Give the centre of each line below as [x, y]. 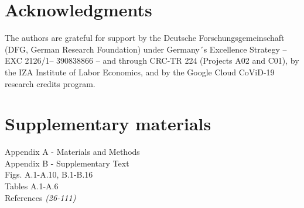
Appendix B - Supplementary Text [67, 163]
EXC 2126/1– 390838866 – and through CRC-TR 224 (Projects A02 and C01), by [152, 60]
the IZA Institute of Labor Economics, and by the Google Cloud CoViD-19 [140, 72]
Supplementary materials [108, 124]
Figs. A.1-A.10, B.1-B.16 [49, 174]
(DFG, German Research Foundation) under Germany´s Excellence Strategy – [146, 49]
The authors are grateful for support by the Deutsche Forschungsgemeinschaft [145, 38]
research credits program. [50, 83]
